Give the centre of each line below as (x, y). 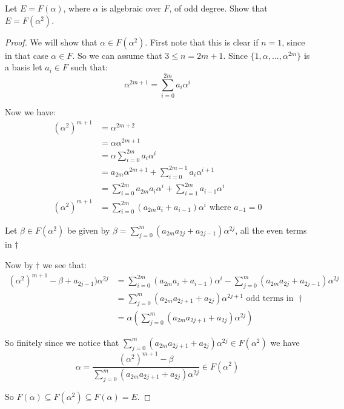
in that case (27, 55)
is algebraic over (131, 8)
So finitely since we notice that (62, 342)
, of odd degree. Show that (218, 8)
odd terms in (270, 298)
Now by (19, 265)
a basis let (24, 67)
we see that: (64, 265)
